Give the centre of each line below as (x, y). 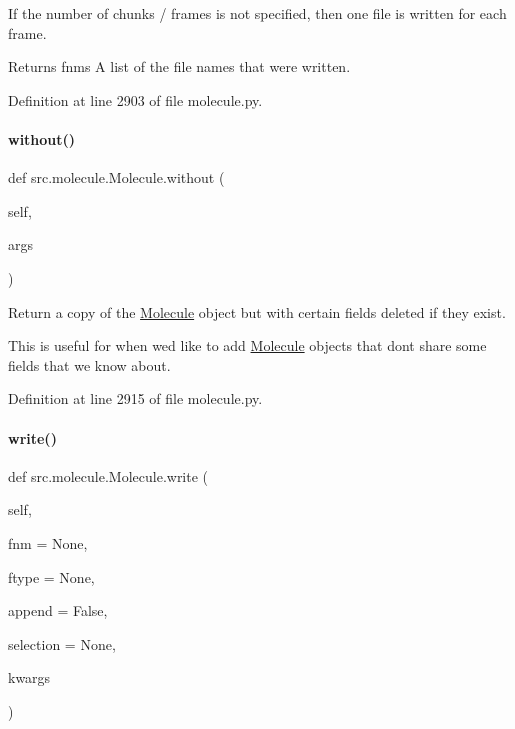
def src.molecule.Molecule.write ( (108, 475)
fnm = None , (48, 542)
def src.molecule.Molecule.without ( (116, 177)
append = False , (58, 610)
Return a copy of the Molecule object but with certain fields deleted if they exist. (257, 311)
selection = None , (62, 643)
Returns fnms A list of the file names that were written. (179, 66)
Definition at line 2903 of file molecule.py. (135, 99)
